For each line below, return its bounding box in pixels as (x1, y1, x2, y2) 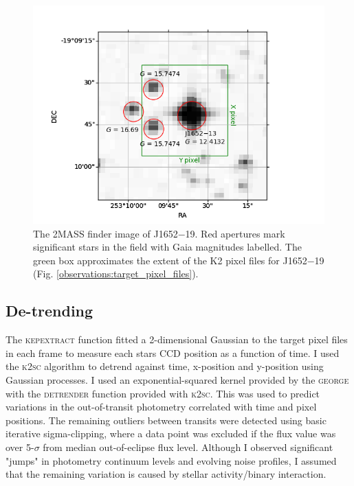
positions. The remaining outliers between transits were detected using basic (5, 413, 327, 427)
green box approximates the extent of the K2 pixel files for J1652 (33, 253, 307, 267)
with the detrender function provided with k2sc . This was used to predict (5, 386, 320, 400)
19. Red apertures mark (185, 226, 285, 240)
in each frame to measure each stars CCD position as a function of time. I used (5, 345, 340, 360)
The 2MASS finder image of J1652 (33, 226, 178, 240)
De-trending (5, 300, 93, 321)
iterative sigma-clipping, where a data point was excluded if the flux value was (5, 426, 336, 441)
